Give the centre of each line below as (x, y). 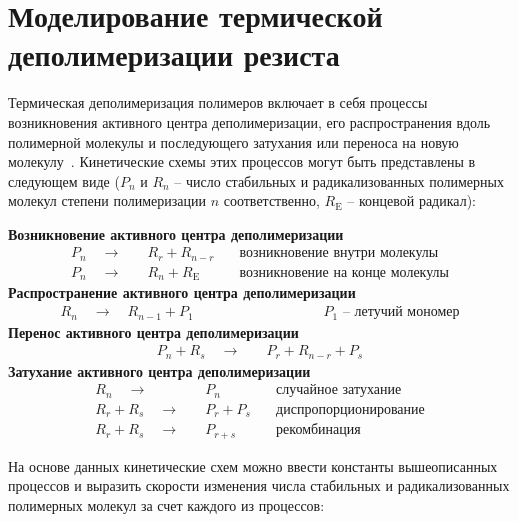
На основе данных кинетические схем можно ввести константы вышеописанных (253, 465)
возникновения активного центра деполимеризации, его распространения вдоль (249, 121)
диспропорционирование (350, 409)
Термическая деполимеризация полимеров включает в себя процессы (218, 102)
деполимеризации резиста (174, 54)
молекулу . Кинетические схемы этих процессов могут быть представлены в (242, 161)
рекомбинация (318, 430)
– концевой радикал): (411, 200)
